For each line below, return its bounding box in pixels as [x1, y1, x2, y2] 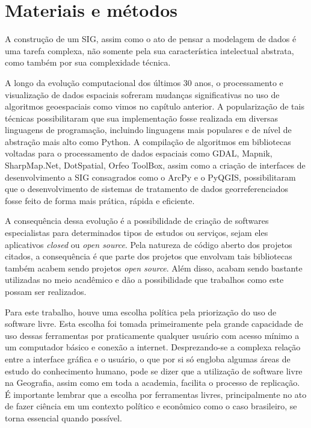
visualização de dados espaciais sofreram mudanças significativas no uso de [5, 88, 280, 101]
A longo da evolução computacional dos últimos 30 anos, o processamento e [5, 76, 283, 88]
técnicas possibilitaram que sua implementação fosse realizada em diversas [5, 111, 279, 124]
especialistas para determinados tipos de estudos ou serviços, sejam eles [5, 226, 268, 239]
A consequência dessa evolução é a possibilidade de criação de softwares [5, 214, 269, 227]
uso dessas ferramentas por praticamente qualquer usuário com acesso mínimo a [5, 329, 300, 341]
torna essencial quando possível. [5, 411, 122, 424]
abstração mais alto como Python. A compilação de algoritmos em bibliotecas [5, 135, 291, 147]
